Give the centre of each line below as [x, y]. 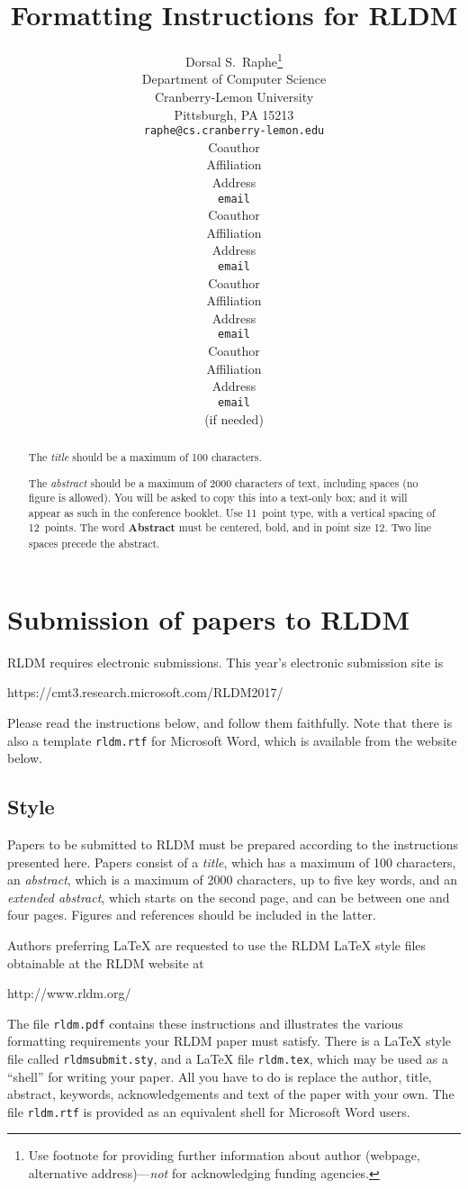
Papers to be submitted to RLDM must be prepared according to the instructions [233, 844]
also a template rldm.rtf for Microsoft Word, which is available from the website [232, 740]
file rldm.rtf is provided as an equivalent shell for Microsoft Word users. [209, 1111]
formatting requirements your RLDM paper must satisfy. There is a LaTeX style [229, 1041]
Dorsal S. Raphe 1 [234, 60]
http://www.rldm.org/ [69, 993]
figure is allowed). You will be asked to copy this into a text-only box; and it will [218, 498]
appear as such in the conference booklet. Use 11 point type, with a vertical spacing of [232, 512]
